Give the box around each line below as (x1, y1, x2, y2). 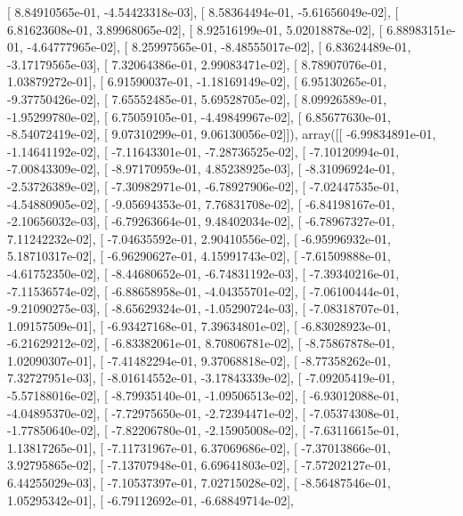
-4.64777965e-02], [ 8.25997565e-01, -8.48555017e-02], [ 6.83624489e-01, (27, 37, 411, 56)
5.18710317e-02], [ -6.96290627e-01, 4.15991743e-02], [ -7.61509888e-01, (7, 246, 391, 265)
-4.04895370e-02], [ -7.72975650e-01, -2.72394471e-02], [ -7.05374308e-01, (7, 403, 400, 422)
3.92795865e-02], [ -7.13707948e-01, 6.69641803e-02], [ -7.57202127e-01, (7, 456, 391, 474)
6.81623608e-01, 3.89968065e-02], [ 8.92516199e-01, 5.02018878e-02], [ (7, 20, 383, 38)
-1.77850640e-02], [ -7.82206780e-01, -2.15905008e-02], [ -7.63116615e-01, (7, 421, 400, 439)
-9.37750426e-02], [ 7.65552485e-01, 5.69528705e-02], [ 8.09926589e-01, (7, 89, 387, 108)
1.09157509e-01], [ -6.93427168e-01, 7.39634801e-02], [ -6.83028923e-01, (7, 316, 391, 335)
